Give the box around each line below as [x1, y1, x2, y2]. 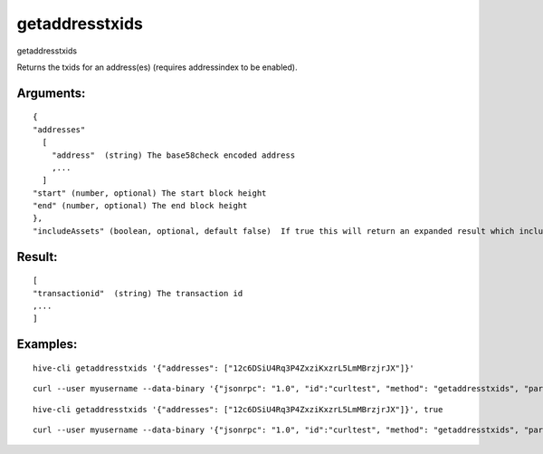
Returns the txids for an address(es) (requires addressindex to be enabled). [16, 62, 298, 72]
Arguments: [16, 85, 86, 101]
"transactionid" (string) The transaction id [33, 288, 243, 298]
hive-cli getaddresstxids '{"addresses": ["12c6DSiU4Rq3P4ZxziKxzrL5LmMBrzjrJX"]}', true [33, 404, 443, 414]
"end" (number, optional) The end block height [33, 200, 248, 211]
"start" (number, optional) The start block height [33, 188, 267, 198]
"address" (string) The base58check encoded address [51, 150, 296, 160]
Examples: [16, 336, 78, 353]
